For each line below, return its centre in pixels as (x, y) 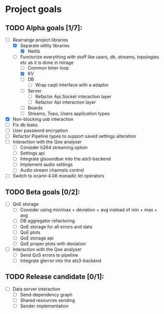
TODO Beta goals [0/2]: (43, 192)
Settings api (33, 153)
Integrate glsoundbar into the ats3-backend (65, 159)
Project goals (34, 9)
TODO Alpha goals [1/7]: (44, 28)
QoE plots (30, 232)
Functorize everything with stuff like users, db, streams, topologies (89, 57)
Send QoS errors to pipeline (49, 255)
